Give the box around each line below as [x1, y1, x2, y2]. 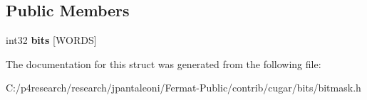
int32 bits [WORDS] [6, 33, 97, 48]
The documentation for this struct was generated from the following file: [6, 56, 321, 71]
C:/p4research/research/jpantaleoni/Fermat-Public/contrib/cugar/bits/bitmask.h [6, 80, 361, 95]
